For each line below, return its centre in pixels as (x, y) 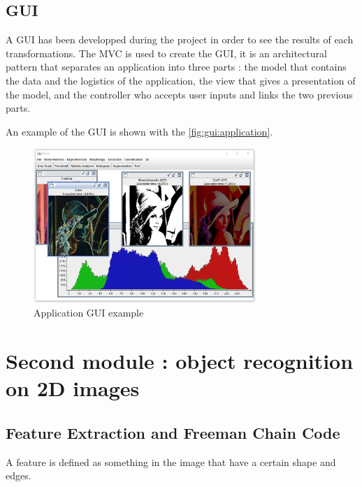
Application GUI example (89, 313)
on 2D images (73, 388)
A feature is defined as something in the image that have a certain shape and (171, 461)
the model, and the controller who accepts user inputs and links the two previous (179, 94)
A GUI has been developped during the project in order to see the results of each (180, 39)
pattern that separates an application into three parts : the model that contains (176, 67)
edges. (19, 475)
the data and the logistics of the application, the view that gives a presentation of (181, 80)
